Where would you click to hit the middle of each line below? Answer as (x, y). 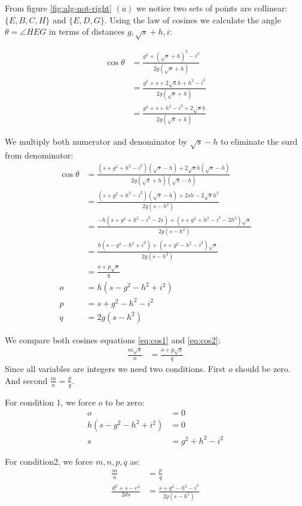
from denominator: (39, 155)
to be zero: (125, 402)
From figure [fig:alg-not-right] (58, 8)
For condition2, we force (49, 461)
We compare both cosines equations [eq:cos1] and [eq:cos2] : (113, 340)
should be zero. (263, 369)
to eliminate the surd (259, 141)
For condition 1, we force (50, 402)
